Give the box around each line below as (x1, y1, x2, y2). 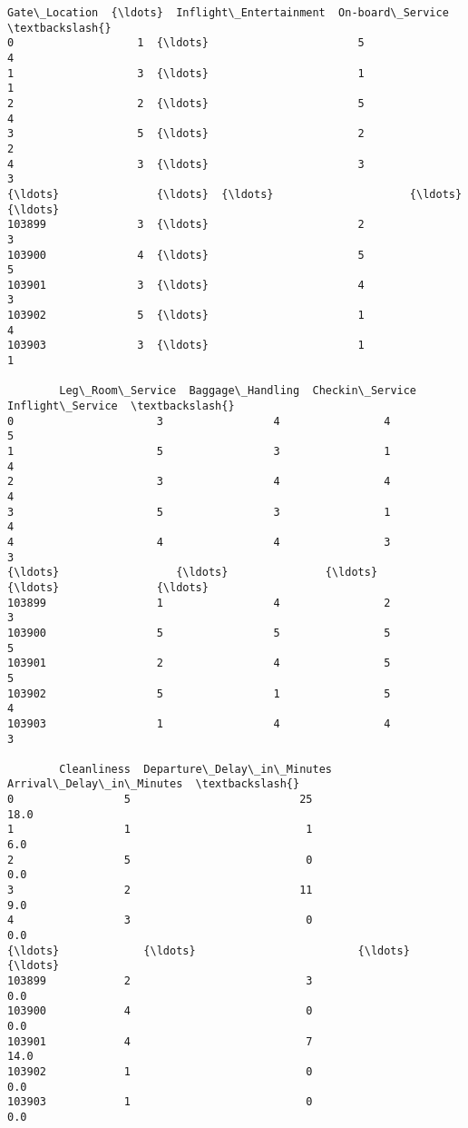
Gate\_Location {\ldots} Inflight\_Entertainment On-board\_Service (7, 6, 449, 19)
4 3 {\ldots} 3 (7, 157, 365, 171)
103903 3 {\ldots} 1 (7, 339, 365, 352)
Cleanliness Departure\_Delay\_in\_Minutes (59, 762, 332, 776)
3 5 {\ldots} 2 (7, 127, 365, 141)
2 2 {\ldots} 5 (7, 96, 365, 110)
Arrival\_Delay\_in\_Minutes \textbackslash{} (7, 777, 300, 791)
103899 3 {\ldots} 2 (7, 218, 365, 232)
